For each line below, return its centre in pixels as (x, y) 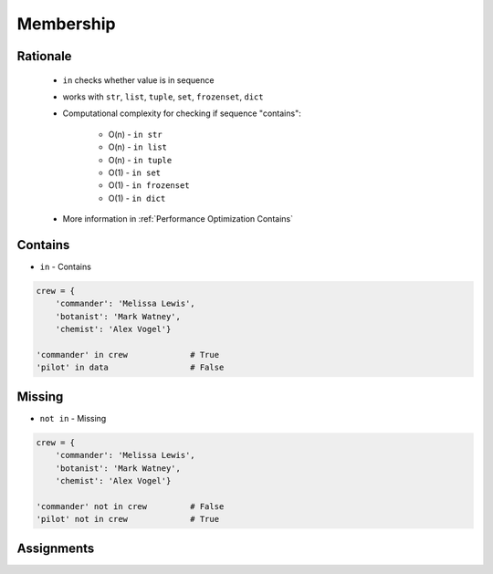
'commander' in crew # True (127, 355)
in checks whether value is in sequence (138, 80)
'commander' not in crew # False (130, 506)
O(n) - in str (136, 134)
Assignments (56, 548)
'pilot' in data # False (130, 368)
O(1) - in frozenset (149, 185)
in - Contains (65, 266)
